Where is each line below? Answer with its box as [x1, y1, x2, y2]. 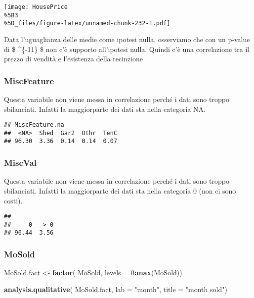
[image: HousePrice [4, 3, 68, 10]
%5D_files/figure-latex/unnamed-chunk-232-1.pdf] [4, 20, 170, 27]
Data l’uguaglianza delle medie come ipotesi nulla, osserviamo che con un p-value [4, 34, 250, 44]
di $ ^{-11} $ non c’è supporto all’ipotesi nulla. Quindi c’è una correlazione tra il [4, 44, 250, 54]
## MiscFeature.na [4, 121, 64, 129]
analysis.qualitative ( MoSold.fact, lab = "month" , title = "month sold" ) [4, 284, 227, 294]
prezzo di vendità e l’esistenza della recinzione [4, 53, 143, 64]
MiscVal [4, 156, 37, 169]
